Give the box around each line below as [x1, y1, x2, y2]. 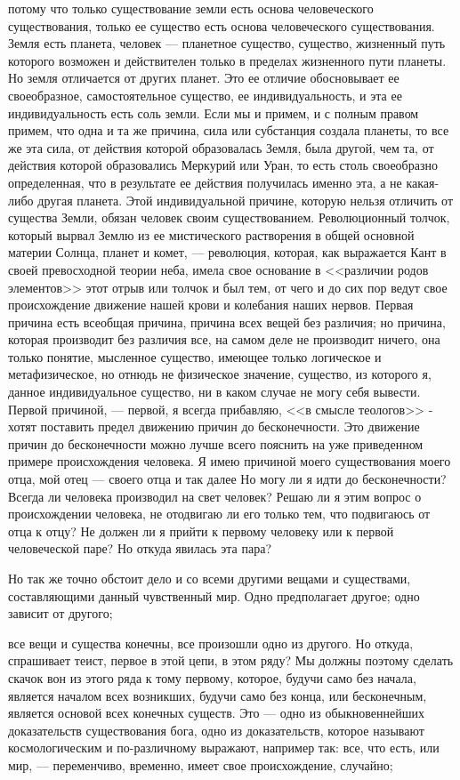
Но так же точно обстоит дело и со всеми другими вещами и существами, [8, 569, 411, 587]
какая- [406, 173, 440, 191]
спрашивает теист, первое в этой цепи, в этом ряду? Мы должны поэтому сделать [8, 651, 454, 670]
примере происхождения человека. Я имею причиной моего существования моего [8, 452, 451, 470]
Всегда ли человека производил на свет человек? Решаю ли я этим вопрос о [8, 486, 422, 505]
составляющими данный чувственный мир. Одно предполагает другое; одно [8, 586, 420, 605]
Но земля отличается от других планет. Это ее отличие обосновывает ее [8, 68, 399, 87]
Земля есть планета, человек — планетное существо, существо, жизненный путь [8, 34, 446, 52]
